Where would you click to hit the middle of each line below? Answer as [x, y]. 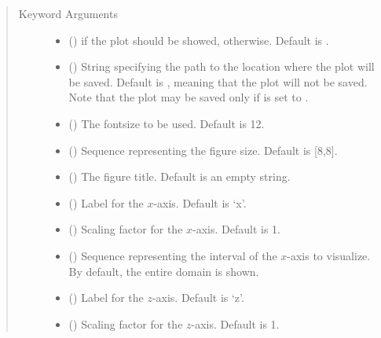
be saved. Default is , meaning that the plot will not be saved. [218, 81]
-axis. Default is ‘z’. [198, 298]
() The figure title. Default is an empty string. [180, 176]
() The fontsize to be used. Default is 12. [167, 123]
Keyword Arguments [68, 13]
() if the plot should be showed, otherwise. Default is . [199, 40]
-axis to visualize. [329, 255]
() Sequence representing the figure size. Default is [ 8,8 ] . [203, 150]
